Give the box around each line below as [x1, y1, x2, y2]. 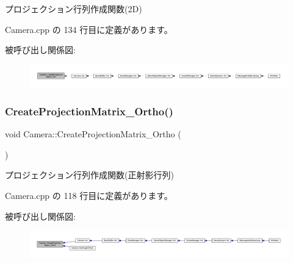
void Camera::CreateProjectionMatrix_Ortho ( [5, 128, 181, 140]
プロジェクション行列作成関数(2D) [5, 2, 142, 15]
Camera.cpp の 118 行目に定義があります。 [5, 189, 173, 202]
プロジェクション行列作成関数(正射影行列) [5, 168, 174, 181]
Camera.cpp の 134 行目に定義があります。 [5, 23, 173, 35]
